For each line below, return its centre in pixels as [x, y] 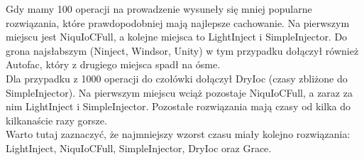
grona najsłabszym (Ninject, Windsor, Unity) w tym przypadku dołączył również [182, 50]
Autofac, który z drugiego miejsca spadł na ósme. [113, 64]
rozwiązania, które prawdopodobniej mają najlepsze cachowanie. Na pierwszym [178, 22]
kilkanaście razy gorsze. [56, 120]
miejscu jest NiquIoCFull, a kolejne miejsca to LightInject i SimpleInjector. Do [177, 37]
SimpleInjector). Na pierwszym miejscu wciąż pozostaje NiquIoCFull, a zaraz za [179, 92]
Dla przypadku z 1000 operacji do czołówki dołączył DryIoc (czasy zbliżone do [177, 78]
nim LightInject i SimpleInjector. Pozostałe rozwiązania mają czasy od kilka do [178, 106]
